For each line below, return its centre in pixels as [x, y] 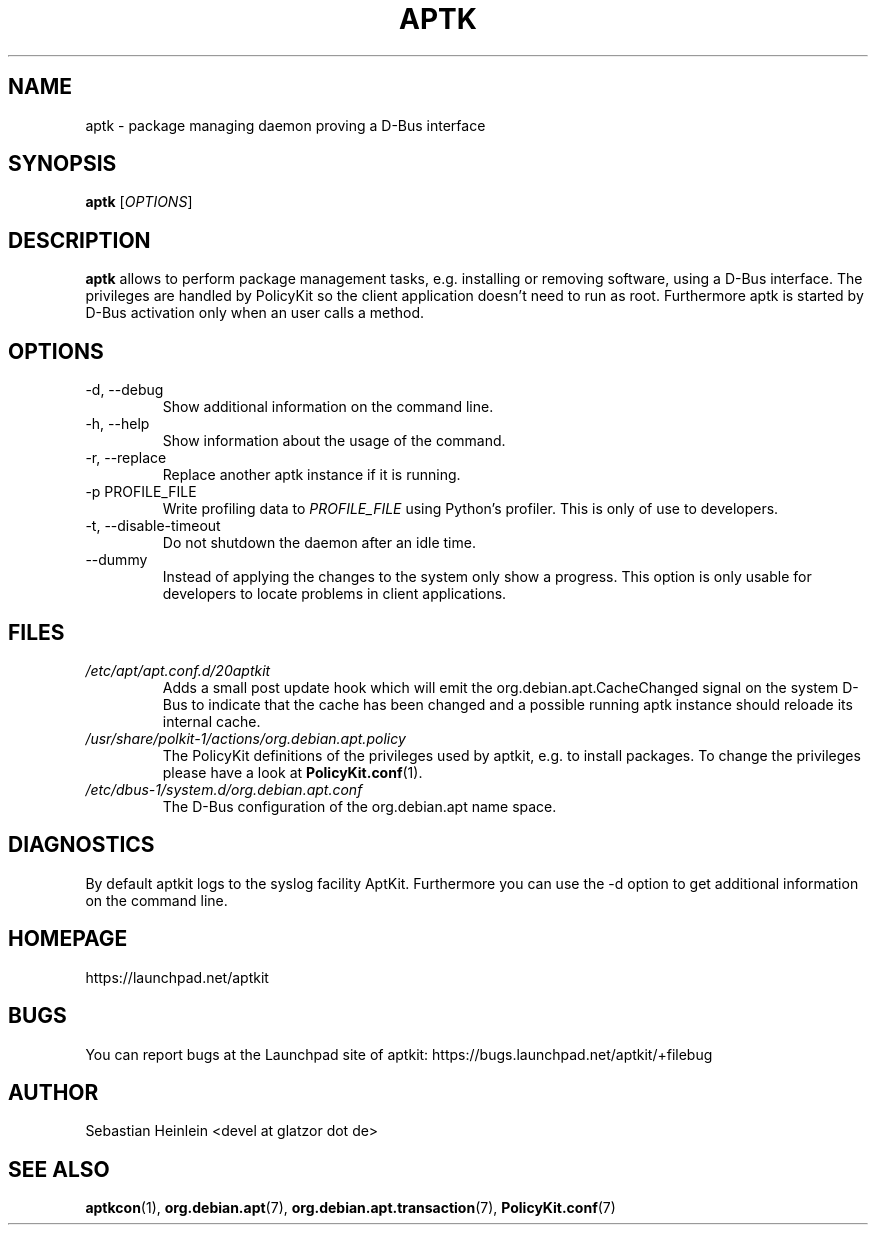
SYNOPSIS [62, 164]
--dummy [116, 560]
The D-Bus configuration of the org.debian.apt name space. [359, 806]
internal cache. [211, 721]
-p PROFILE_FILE [141, 492]
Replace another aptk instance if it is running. [311, 475]
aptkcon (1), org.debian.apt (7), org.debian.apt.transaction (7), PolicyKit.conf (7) [350, 1208]
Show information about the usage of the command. [334, 441]
